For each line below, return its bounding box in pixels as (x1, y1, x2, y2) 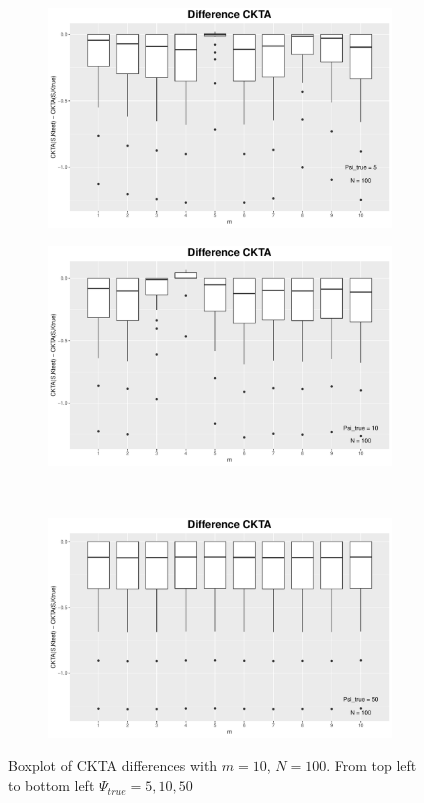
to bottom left (8, 775, 95, 796)
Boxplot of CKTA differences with (8, 755, 218, 776)
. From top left (326, 755, 417, 776)
